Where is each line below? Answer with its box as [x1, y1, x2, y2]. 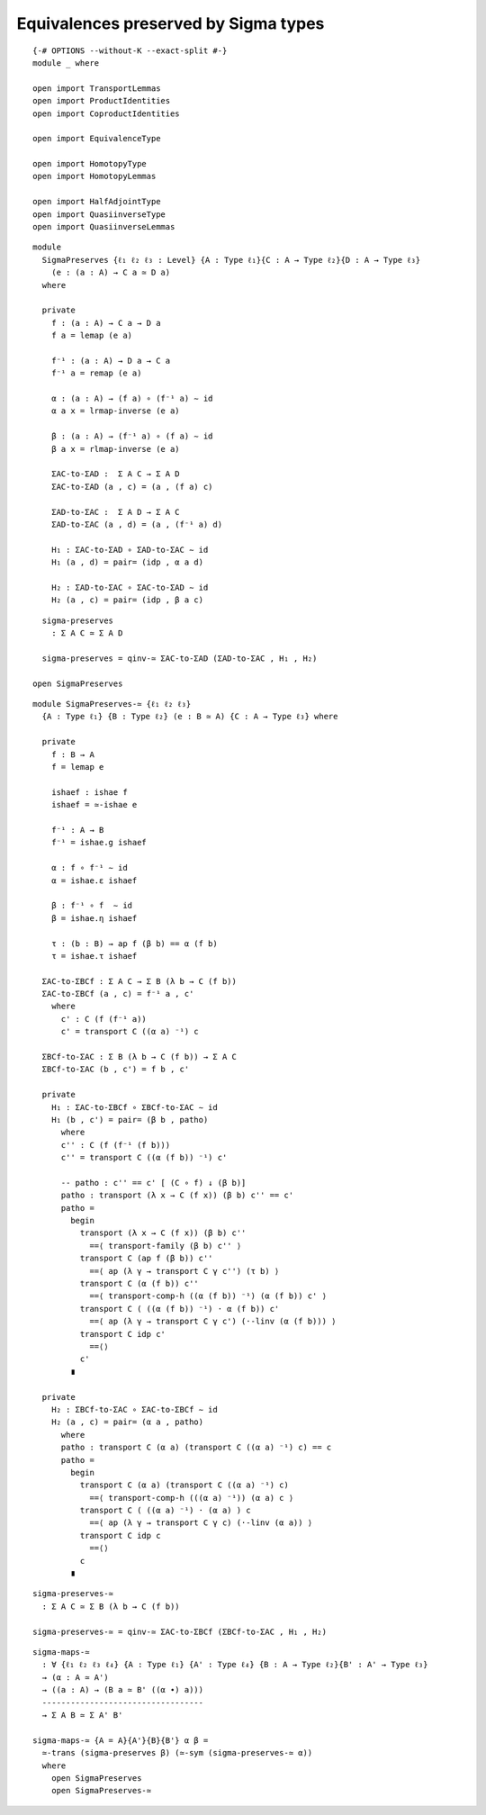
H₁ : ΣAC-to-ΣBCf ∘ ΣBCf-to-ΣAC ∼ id [50, 1102, 218, 1112]
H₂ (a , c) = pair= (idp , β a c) [50, 595, 204, 605]
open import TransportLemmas [32, 83, 161, 94]
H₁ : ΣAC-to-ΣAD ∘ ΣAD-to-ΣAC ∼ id [50, 545, 209, 555]
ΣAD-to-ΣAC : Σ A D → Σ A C [50, 507, 180, 517]
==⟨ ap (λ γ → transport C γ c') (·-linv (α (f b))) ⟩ [89, 1316, 337, 1327]
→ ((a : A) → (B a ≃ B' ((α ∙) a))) [41, 1684, 204, 1695]
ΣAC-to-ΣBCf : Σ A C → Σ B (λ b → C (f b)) [41, 976, 238, 986]
